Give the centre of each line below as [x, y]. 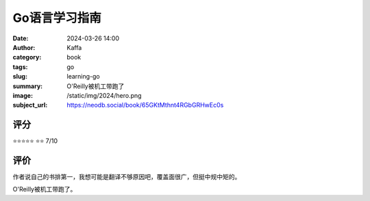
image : [23, 95]
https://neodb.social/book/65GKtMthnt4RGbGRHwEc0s [145, 105]
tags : [20, 67]
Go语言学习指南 [57, 18]
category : [27, 57]
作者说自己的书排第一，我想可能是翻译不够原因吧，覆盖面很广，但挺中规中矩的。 [127, 177]
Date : [21, 38]
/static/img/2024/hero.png [104, 95]
